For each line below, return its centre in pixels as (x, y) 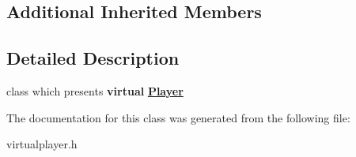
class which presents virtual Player (95, 90)
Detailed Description (93, 58)
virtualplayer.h (42, 144)
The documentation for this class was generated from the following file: (178, 117)
